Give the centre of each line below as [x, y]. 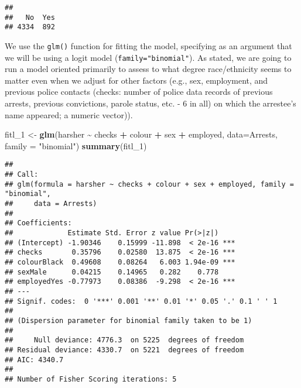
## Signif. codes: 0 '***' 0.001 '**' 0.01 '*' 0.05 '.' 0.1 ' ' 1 [141, 301]
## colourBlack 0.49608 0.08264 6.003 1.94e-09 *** [120, 262]
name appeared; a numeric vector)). [69, 114]
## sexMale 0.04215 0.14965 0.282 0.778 [112, 272]
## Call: [22, 175]
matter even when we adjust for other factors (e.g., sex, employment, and [136, 80]
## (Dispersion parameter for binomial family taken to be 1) [129, 320]
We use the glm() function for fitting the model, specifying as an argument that [148, 45]
